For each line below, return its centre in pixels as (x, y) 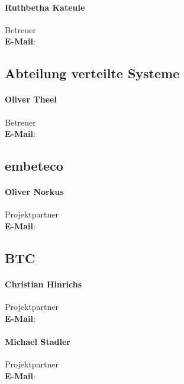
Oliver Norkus (34, 192)
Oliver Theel (31, 99)
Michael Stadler (38, 341)
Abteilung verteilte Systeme (92, 73)
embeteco (34, 166)
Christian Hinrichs (43, 284)
